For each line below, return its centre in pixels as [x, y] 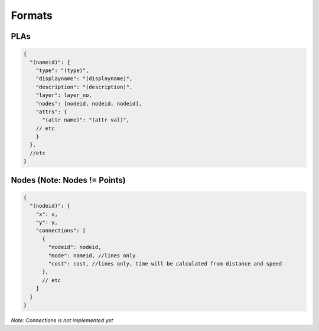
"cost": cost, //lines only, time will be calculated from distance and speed [165, 263]
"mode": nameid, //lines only [92, 255]
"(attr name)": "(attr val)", [86, 120]
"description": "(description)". [84, 87]
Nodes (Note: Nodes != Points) [69, 180]
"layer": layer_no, [64, 95]
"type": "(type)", [62, 70]
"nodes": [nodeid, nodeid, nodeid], [89, 104]
